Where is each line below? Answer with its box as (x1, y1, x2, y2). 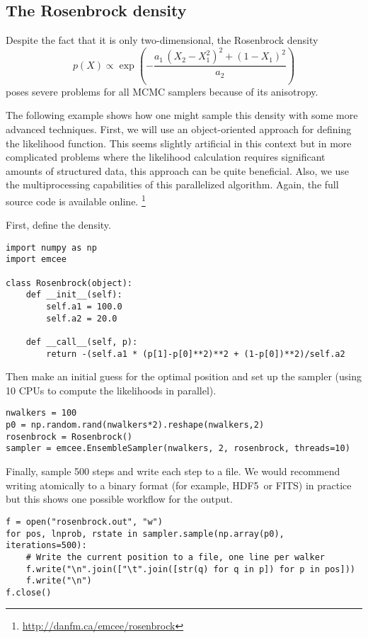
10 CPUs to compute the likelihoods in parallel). (6, 382, 217, 397)
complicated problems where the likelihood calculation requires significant (6, 149, 326, 164)
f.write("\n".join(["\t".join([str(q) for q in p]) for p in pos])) (25, 564, 355, 574)
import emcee (6, 254, 67, 265)
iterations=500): (6, 540, 87, 551)
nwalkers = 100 (6, 408, 77, 418)
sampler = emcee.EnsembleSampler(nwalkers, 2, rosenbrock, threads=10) (6, 443, 350, 454)
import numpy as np (6, 242, 97, 253)
